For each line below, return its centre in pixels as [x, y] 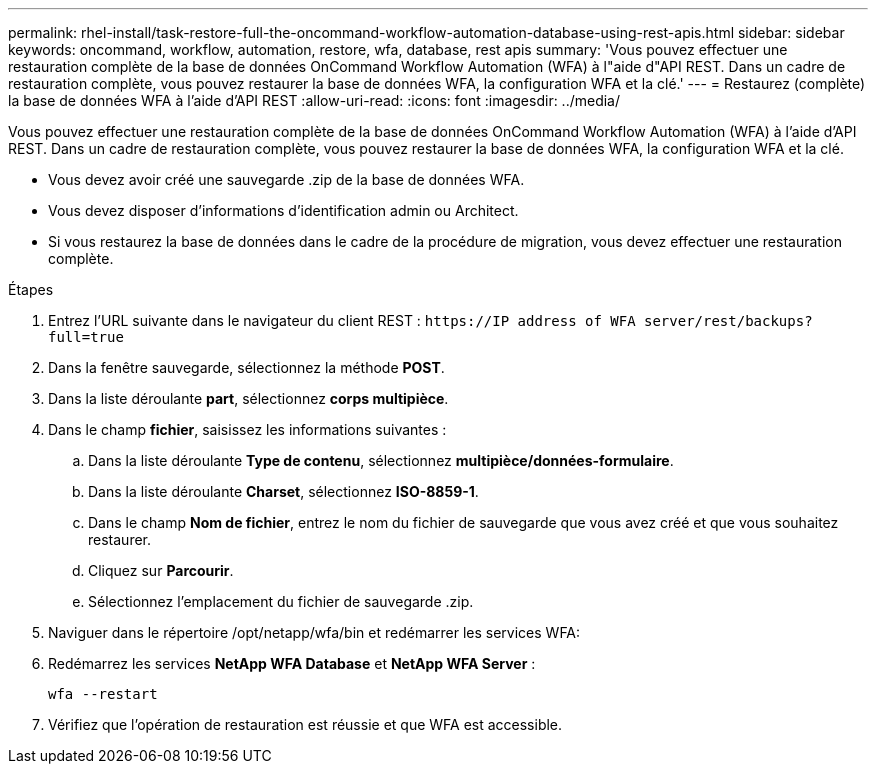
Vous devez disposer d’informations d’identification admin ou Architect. [283, 210]
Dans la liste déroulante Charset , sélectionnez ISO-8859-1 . [283, 491]
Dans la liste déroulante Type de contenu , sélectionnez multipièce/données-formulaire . [381, 460]
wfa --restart [103, 694]
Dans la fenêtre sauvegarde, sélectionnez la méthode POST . [246, 367]
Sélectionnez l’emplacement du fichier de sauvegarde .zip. [281, 601]
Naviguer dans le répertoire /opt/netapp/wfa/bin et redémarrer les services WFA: [314, 632]
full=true [86, 337]
